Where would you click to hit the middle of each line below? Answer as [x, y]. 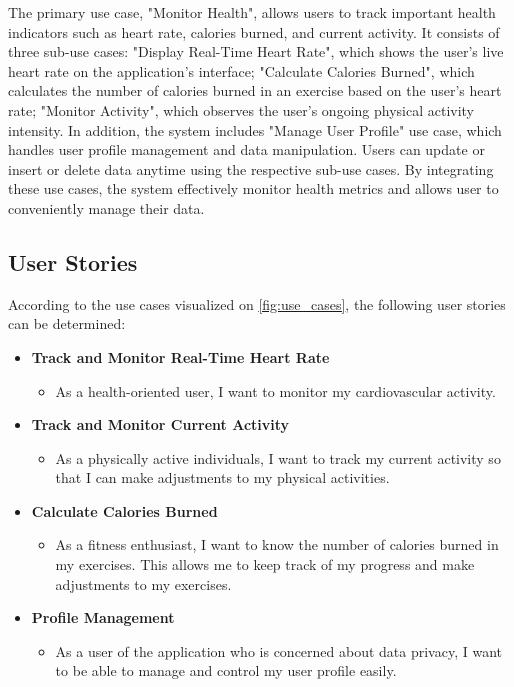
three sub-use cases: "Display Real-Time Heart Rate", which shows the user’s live [256, 51]
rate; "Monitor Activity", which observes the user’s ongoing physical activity [241, 109]
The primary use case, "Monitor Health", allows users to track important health [252, 12]
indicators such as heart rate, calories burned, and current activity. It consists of [254, 31]
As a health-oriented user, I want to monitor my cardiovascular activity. [275, 390]
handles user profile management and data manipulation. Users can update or [246, 149]
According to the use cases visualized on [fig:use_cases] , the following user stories [257, 303]
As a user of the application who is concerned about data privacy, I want [278, 650]
